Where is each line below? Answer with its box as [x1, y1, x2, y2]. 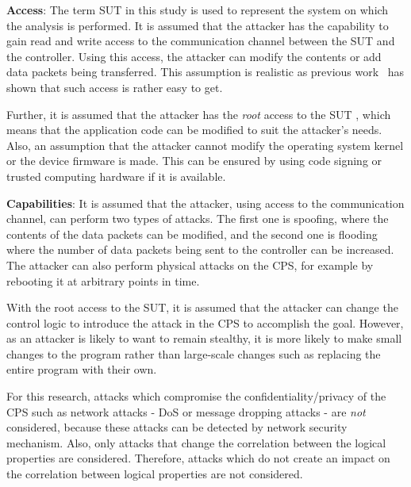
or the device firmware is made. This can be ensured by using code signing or [6, 152, 382, 169]
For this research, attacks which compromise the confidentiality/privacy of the [6, 388, 386, 405]
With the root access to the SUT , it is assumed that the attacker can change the [6, 299, 398, 316]
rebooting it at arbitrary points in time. [6, 272, 200, 289]
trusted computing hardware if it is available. [6, 167, 226, 184]
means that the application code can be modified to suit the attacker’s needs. [6, 121, 382, 138]
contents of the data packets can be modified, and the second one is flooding [6, 225, 378, 242]
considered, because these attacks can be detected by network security [6, 419, 348, 435]
